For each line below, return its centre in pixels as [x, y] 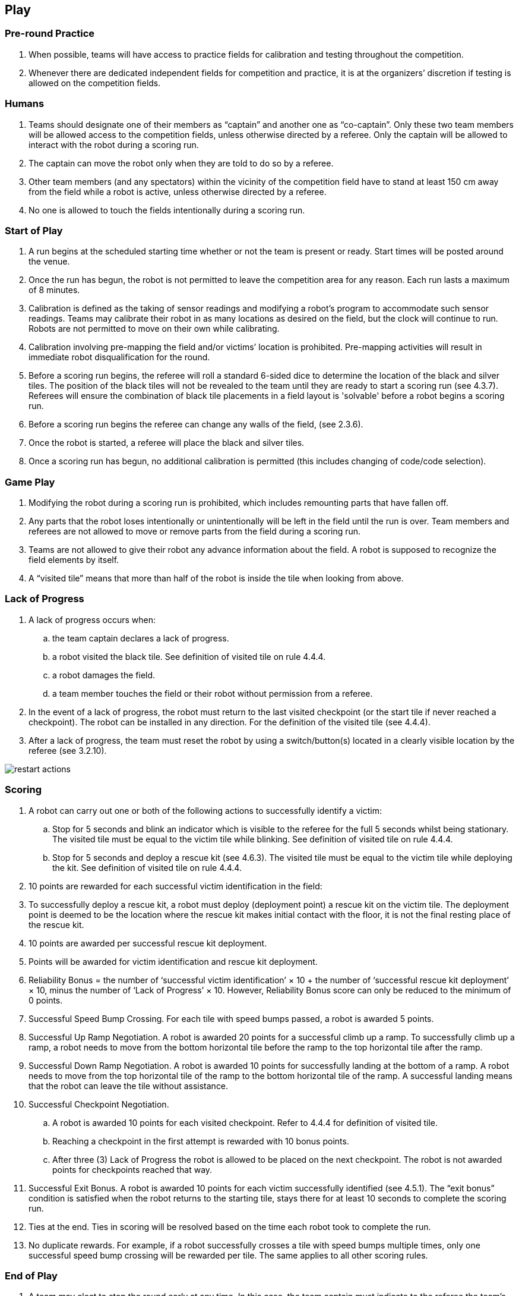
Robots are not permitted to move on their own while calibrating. [154, 329]
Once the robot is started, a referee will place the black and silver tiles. [167, 443]
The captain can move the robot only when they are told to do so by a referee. [181, 163]
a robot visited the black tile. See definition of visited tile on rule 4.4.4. [189, 656]
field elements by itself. [74, 560]
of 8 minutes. [54, 290]
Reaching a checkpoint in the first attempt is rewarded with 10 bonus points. [201, 1141]
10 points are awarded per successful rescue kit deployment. [148, 943]
